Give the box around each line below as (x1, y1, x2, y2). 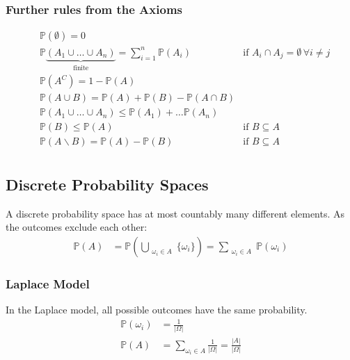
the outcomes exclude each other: (6, 220, 148, 234)
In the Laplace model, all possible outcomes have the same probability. (6, 302, 308, 317)
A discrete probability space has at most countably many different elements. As (6, 206, 345, 220)
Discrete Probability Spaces (6, 173, 209, 195)
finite (73, 64, 89, 72)
